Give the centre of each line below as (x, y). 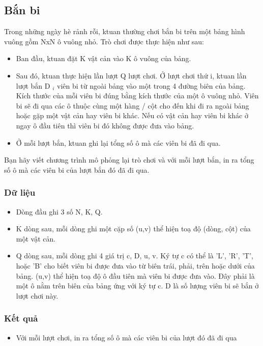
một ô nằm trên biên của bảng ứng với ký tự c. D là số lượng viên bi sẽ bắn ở (137, 286)
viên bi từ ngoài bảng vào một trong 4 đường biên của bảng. (151, 85)
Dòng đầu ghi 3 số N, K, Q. (59, 211)
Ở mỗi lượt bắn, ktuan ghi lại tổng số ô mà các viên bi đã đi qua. (118, 142)
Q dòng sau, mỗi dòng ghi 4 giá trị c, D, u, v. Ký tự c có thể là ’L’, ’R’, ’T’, (135, 256)
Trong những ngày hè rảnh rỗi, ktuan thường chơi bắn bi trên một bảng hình (125, 31)
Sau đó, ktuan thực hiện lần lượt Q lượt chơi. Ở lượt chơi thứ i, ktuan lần (131, 75)
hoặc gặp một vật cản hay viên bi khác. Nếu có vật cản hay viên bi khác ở (132, 115)
